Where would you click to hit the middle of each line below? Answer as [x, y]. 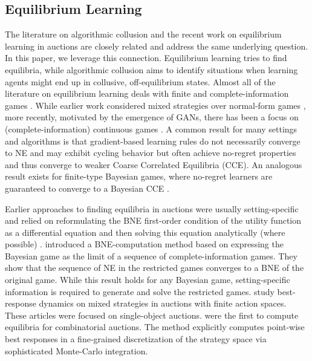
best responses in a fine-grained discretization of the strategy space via [136, 339]
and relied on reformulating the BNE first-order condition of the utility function [153, 220]
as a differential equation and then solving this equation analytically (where [145, 232]
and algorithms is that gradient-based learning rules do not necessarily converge [153, 141]
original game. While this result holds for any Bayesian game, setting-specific [148, 280]
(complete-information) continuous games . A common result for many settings [151, 128]
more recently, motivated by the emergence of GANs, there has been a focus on [152, 117]
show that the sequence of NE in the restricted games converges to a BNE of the [154, 268]
